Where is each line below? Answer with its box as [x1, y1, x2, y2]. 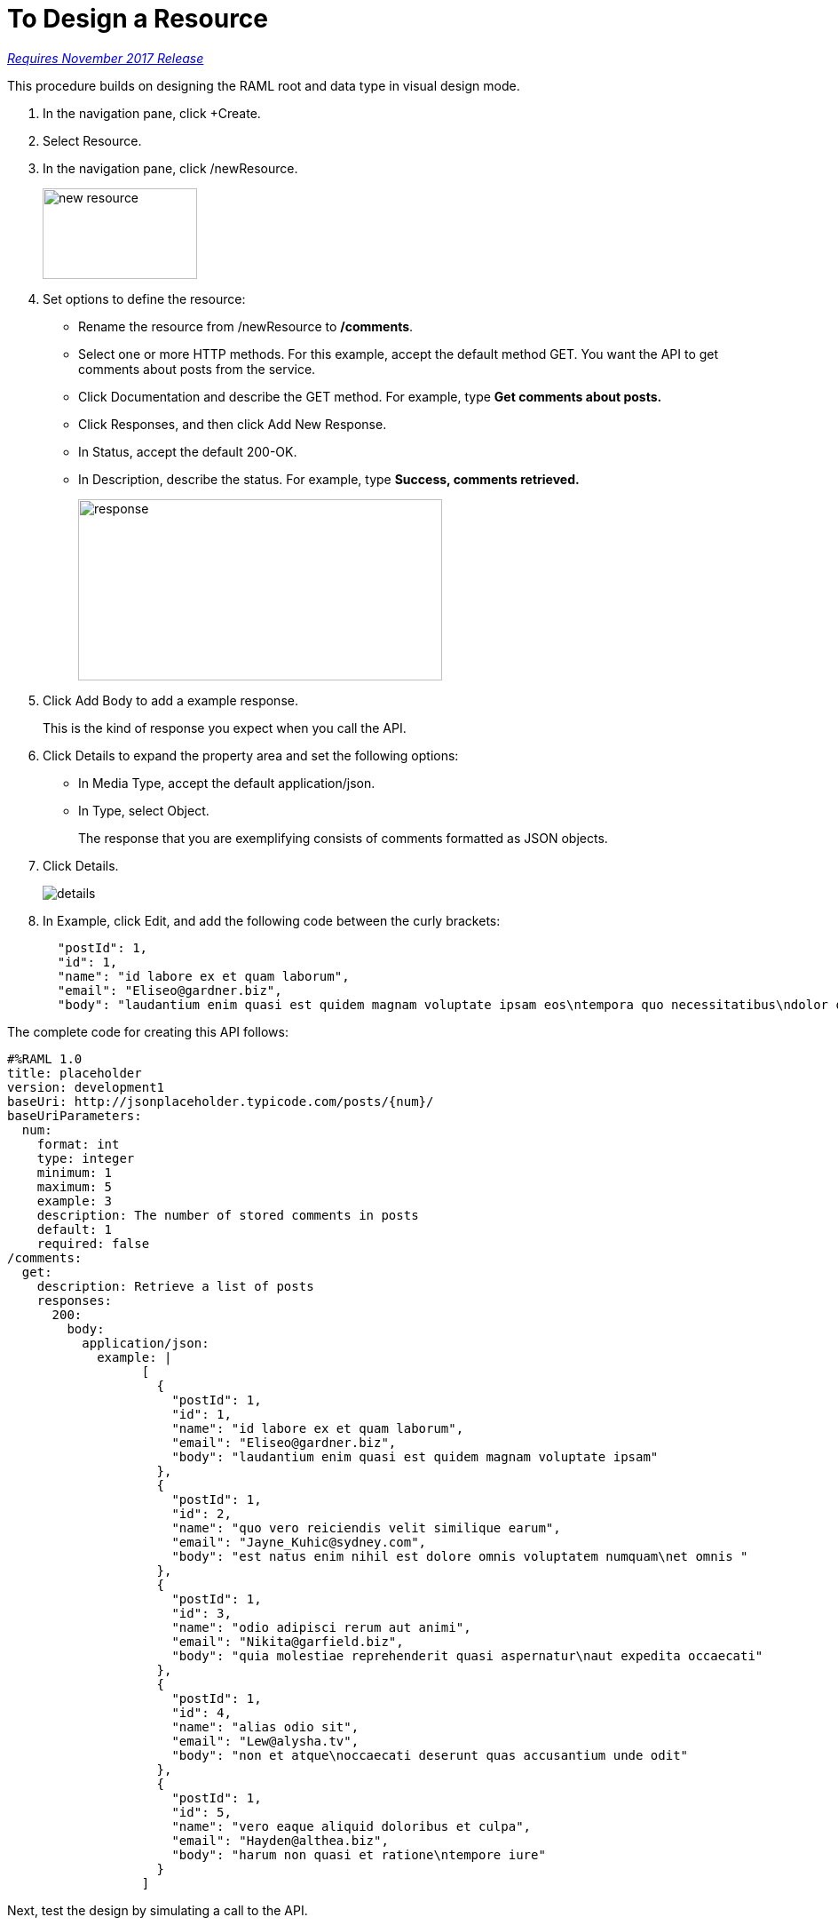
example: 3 [36, 1193, 113, 1208]
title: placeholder [7, 1065, 142, 1080]
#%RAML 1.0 [7, 1051, 83, 1066]
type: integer [36, 1150, 135, 1165]
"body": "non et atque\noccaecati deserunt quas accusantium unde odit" [171, 1747, 689, 1762]
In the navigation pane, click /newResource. [43, 160, 298, 176]
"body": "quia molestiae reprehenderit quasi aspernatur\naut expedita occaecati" [171, 1648, 763, 1663]
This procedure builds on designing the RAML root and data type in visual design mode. [7, 77, 520, 93]
